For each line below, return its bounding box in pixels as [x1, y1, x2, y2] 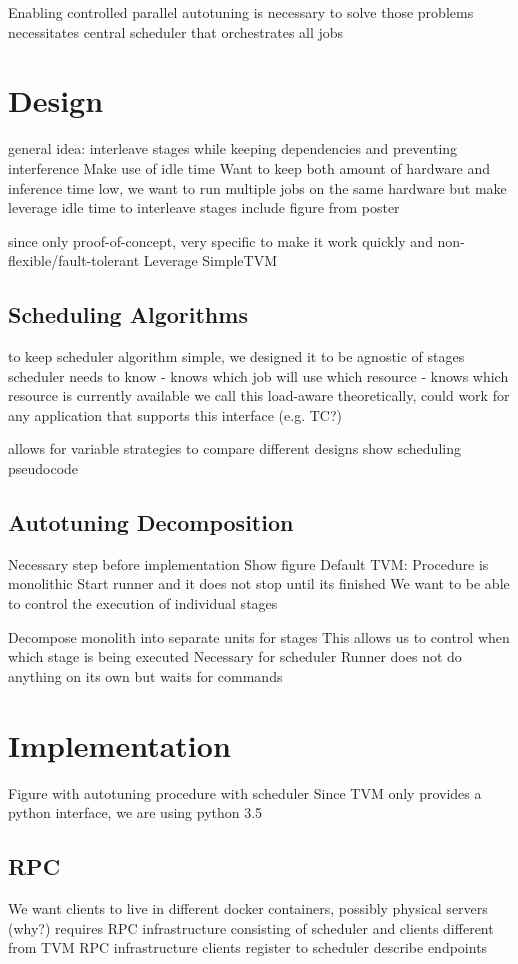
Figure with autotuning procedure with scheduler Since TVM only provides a [8, 782, 482, 803]
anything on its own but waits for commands [8, 665, 283, 686]
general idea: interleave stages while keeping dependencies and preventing [8, 138, 458, 159]
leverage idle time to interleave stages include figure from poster [8, 197, 400, 218]
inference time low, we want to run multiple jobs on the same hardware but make [8, 177, 507, 198]
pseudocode [8, 458, 79, 479]
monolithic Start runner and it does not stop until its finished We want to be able [8, 573, 510, 594]
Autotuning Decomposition [8, 507, 294, 538]
